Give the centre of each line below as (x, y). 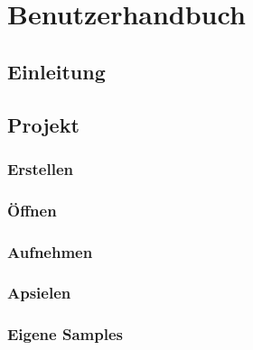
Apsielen (39, 293)
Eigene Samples (65, 334)
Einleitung (56, 71)
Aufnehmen (50, 251)
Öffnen (32, 210)
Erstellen (40, 168)
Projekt (43, 124)
